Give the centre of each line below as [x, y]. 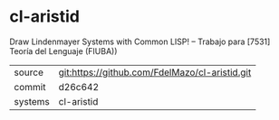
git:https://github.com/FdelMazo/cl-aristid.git [155, 72]
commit [30, 87]
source [29, 72]
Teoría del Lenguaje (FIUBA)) [63, 51]
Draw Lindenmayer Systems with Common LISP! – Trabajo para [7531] [140, 42]
